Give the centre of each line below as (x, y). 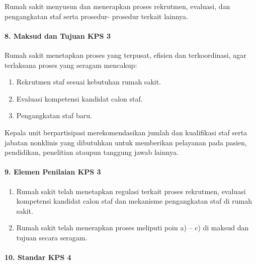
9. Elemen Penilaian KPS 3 (53, 172)
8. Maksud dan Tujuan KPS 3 (58, 35)
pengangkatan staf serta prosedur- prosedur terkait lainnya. (96, 16)
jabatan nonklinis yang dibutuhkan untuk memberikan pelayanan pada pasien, (126, 142)
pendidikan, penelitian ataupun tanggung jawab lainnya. (92, 152)
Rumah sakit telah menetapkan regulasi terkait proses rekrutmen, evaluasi (131, 191)
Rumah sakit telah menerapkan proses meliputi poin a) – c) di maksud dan (133, 228)
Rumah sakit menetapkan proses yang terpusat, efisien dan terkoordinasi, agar (125, 55)
